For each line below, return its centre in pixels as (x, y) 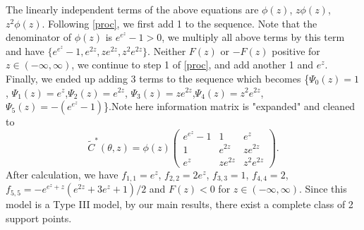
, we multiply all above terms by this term (253, 37)
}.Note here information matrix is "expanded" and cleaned (230, 106)
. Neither (167, 50)
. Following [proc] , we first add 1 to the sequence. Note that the (180, 23)
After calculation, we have (62, 174)
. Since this (323, 189)
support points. (39, 218)
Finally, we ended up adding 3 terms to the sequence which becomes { (158, 78)
